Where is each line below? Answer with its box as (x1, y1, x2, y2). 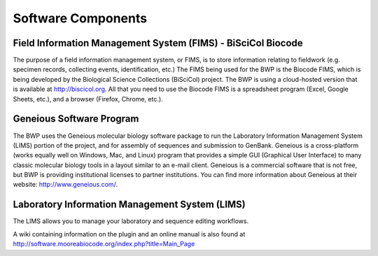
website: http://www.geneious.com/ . (13, 180, 118, 189)
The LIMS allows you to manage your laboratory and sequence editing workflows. (13, 217, 248, 225)
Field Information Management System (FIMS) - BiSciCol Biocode (13, 37, 304, 49)
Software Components (13, 10, 147, 26)
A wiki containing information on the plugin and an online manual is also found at (13, 229, 246, 238)
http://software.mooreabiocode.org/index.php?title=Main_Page (13, 240, 195, 248)
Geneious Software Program (13, 113, 139, 125)
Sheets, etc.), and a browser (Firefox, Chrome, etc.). (13, 94, 164, 103)
